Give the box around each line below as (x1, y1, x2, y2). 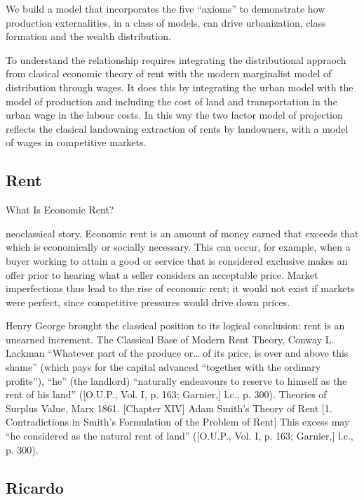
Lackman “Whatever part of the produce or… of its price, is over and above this (6, 346, 349, 360)
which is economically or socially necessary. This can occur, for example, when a (6, 239, 351, 254)
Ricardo (6, 476, 64, 498)
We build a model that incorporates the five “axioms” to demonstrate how (6, 1, 325, 15)
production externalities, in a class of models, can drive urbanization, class (6, 15, 326, 29)
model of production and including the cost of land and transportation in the (6, 93, 337, 108)
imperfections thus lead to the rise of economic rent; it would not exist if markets (6, 281, 355, 296)
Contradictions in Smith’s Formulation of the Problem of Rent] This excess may (6, 414, 350, 429)
